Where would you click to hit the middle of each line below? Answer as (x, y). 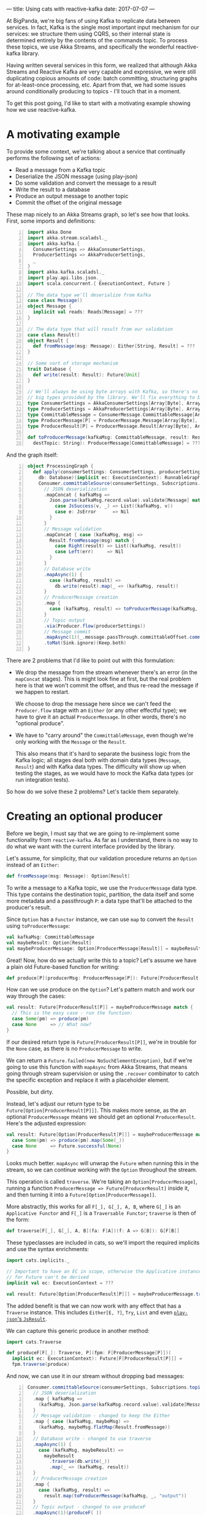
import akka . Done (49, 232)
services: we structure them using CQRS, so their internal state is (89, 34)
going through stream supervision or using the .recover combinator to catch (103, 1073)
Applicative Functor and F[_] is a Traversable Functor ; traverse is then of (101, 1213)
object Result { (48, 341)
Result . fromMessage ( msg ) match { (92, 540)
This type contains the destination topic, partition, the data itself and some (100, 894)
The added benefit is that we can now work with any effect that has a (94, 1306)
